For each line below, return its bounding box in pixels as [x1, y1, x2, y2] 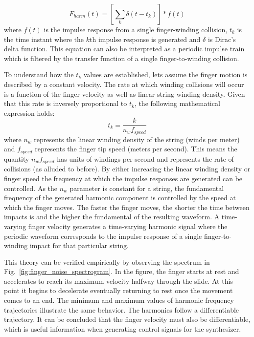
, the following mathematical [134, 98, 220, 108]
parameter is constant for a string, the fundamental [69, 183, 224, 193]
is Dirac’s [208, 34, 236, 44]
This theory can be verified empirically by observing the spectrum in [4, 256, 210, 267]
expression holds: [4, 107, 55, 118]
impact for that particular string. [29, 240, 129, 251]
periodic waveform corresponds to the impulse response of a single [4, 231, 202, 241]
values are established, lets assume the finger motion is [83, 69, 248, 80]
